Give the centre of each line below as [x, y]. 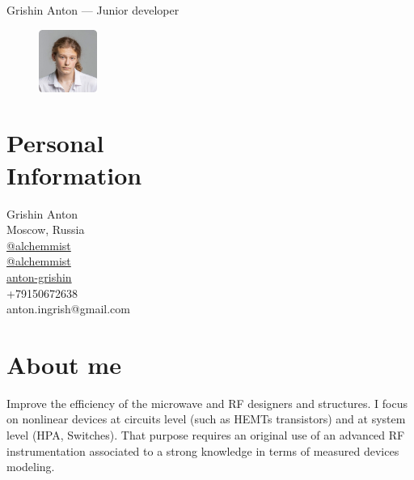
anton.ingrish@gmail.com [68, 309]
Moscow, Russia [46, 229]
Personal [55, 143]
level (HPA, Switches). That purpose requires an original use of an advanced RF [206, 435]
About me [64, 364]
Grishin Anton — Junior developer [93, 10]
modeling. [31, 467]
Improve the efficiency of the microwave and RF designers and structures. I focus [207, 403]
